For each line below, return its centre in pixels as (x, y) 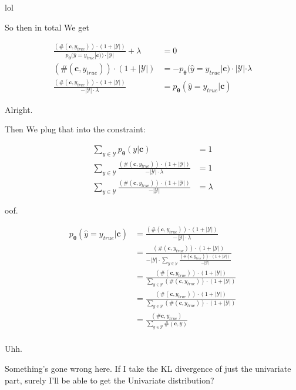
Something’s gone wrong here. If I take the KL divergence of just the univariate (148, 369)
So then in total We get (47, 27)
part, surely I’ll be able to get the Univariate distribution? (110, 380)
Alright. (19, 109)
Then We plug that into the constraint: (75, 129)
